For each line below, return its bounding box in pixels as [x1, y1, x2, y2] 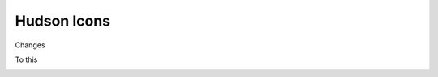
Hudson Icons [15, 12, 111, 30]
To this [15, 55, 38, 64]
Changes [15, 40, 45, 50]
